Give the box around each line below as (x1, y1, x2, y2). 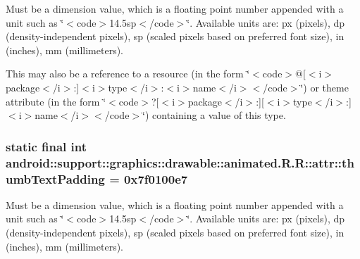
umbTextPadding (6, 170, 105, 187)
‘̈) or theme (300, 80, 349, 94)
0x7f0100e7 (124, 170, 188, 187)
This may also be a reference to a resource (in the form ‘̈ (6, 66, 250, 81)
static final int (6, 137, 87, 155)
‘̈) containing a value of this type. (142, 108, 286, 122)
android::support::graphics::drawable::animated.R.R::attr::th (6, 153, 354, 171)
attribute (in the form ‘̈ (6, 94, 106, 108)
